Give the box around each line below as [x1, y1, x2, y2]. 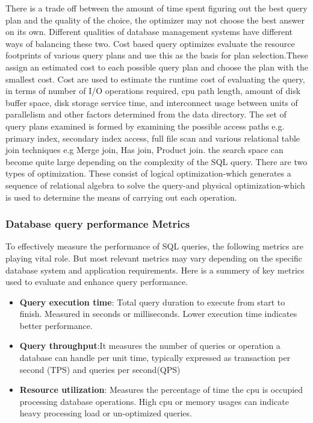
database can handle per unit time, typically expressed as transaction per [19, 351, 291, 364]
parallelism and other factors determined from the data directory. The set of [5, 108, 287, 121]
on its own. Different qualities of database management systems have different [5, 25, 293, 38]
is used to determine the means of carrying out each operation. [5, 190, 237, 203]
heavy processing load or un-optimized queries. [19, 407, 192, 419]
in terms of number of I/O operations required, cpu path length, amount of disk [5, 84, 301, 97]
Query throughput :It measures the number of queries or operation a [19, 339, 280, 352]
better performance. [19, 319, 93, 331]
